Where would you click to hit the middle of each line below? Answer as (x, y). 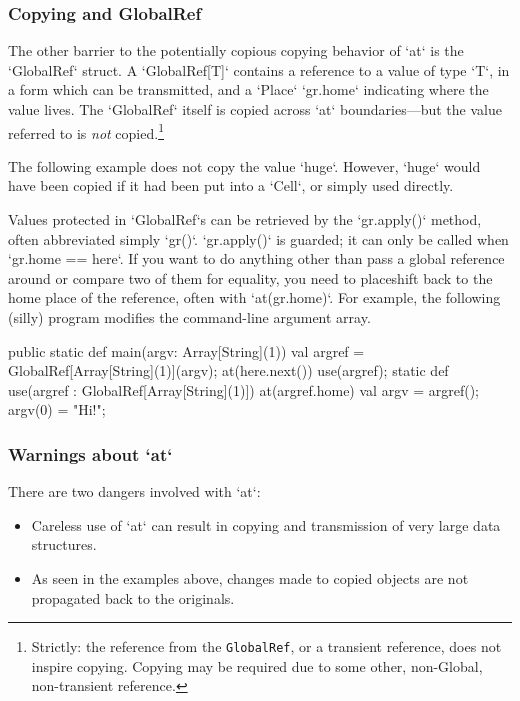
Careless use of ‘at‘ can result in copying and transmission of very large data (266, 524)
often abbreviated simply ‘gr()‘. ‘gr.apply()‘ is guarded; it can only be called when (258, 238)
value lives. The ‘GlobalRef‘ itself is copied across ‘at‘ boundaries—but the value (255, 109)
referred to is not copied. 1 (86, 131)
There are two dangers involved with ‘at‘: (134, 491)
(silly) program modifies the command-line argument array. (189, 317)
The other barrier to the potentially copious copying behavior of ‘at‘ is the (236, 50)
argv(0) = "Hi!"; (57, 409)
